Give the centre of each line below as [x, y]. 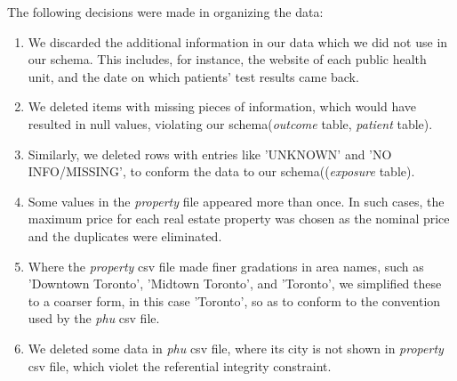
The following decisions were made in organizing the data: [165, 12]
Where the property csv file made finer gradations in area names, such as [226, 266]
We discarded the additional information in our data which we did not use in [238, 41]
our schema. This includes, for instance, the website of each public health [227, 59]
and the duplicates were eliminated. [125, 235]
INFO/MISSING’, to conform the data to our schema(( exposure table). [221, 171]
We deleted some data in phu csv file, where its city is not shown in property [236, 348]
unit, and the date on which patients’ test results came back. [193, 76]
